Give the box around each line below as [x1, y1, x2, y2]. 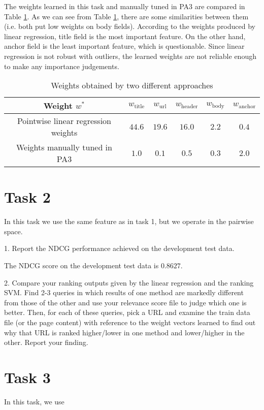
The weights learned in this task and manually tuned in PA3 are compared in [4, 1, 245, 11]
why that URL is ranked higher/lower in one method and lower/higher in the [4, 327, 245, 337]
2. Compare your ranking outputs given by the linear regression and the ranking [4, 277, 254, 288]
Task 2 [4, 186, 51, 207]
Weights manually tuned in [16, 141, 112, 153]
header [181, 104, 198, 110]
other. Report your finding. [4, 337, 88, 348]
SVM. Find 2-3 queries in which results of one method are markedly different [4, 287, 244, 298]
